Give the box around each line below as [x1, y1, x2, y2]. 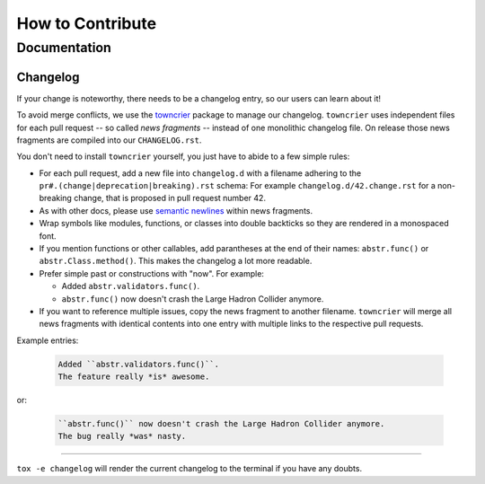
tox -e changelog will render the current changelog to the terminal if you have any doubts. [16, 463, 363, 474]
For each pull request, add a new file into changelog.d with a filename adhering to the [39, 167, 362, 179]
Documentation [16, 40, 111, 56]
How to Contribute [16, 13, 157, 33]
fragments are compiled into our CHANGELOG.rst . [16, 135, 202, 145]
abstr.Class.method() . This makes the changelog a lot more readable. [39, 256, 313, 267]
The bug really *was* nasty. [57, 431, 187, 442]
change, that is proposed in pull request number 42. [73, 193, 267, 204]
